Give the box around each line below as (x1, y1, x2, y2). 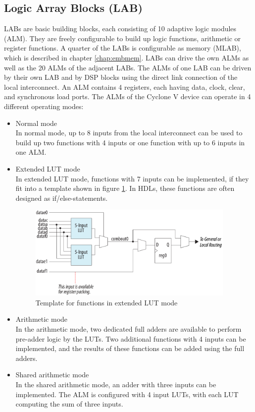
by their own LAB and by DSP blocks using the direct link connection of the (4, 72, 238, 82)
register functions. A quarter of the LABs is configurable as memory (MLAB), (4, 43, 241, 53)
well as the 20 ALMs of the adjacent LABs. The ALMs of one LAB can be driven (4, 62, 252, 72)
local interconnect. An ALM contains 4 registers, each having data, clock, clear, (4, 81, 245, 92)
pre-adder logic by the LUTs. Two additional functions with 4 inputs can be (15, 333, 246, 344)
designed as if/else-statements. (15, 192, 108, 203)
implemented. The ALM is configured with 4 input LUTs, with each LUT (15, 389, 239, 399)
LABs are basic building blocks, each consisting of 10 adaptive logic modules (4, 23, 237, 34)
